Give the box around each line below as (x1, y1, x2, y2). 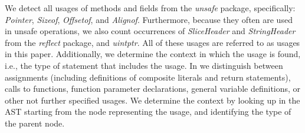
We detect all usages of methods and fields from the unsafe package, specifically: (5, 2, 296, 14)
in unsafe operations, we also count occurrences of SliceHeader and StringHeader (5, 25, 296, 37)
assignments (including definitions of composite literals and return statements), (5, 71, 291, 83)
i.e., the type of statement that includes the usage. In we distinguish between (5, 59, 283, 71)
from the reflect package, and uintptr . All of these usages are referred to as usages (5, 36, 300, 48)
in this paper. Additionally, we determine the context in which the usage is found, (5, 48, 301, 60)
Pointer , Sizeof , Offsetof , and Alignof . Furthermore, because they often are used (5, 13, 293, 25)
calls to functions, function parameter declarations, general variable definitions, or (5, 82, 301, 95)
